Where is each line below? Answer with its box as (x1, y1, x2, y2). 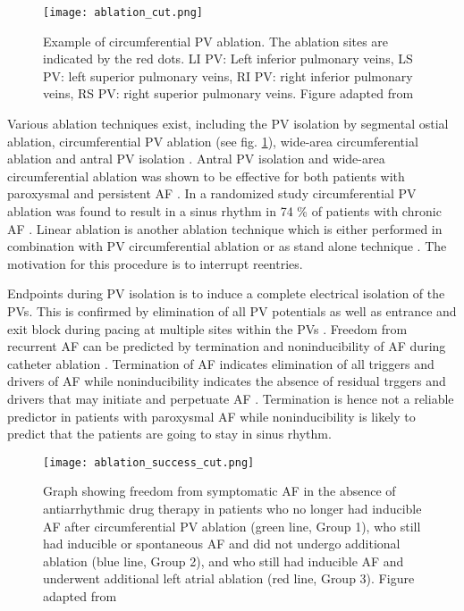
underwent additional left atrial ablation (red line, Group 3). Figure (43, 569, 415, 588)
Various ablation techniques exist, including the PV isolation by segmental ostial (7, 114, 449, 133)
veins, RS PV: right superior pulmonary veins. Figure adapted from (43, 84, 414, 103)
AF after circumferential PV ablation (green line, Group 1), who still (43, 516, 421, 535)
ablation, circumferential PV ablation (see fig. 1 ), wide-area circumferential (7, 131, 418, 150)
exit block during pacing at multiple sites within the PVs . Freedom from (7, 319, 408, 338)
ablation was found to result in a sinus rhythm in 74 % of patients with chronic (7, 202, 442, 220)
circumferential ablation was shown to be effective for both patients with (7, 166, 405, 185)
